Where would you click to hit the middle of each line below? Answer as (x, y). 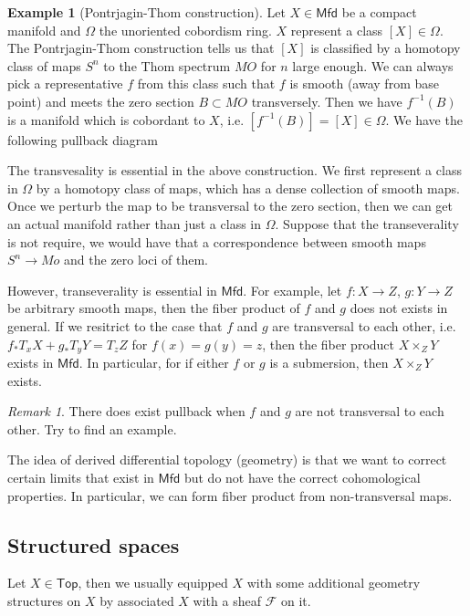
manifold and (44, 30)
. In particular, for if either (154, 362)
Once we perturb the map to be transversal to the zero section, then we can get (230, 206)
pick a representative (65, 84)
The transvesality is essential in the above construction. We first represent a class (235, 170)
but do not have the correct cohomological (302, 477)
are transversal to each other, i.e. (364, 325)
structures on (44, 600)
